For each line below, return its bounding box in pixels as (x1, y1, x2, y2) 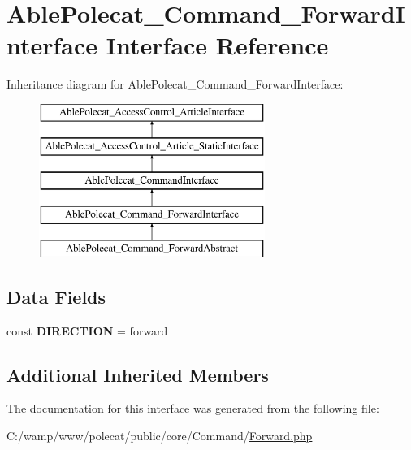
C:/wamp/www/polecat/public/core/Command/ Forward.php (6, 427, 313, 444)
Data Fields (6, 283, 106, 309)
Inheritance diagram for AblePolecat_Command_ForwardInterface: (6, 76, 344, 93)
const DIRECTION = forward (6, 322, 168, 339)
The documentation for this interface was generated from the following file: (6, 400, 379, 417)
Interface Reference (106, 28, 329, 62)
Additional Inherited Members (6, 361, 269, 387)
